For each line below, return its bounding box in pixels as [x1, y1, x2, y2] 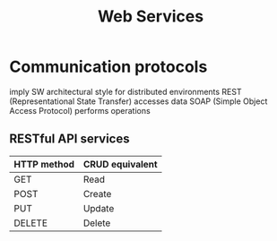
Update [82, 202, 115, 214]
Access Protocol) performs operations [9, 105, 151, 116]
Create [82, 187, 112, 200]
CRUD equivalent [82, 158, 159, 170]
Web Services [97, 6, 204, 27]
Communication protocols [9, 56, 208, 77]
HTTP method [13, 158, 74, 170]
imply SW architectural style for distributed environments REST [9, 86, 242, 97]
